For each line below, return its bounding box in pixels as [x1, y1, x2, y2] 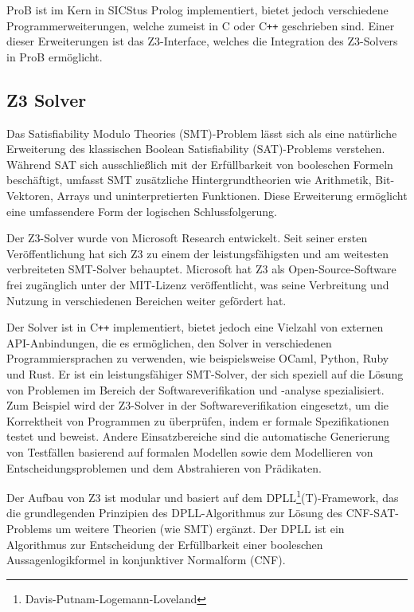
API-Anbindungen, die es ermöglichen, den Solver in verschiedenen [6, 334, 332, 351]
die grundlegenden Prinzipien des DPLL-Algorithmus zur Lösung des [6, 504, 343, 521]
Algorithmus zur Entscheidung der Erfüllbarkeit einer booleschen [6, 535, 323, 552]
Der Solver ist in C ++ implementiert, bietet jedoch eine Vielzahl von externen [6, 319, 384, 335]
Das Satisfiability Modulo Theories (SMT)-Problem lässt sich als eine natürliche [6, 124, 397, 141]
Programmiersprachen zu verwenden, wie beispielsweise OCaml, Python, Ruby [6, 350, 389, 367]
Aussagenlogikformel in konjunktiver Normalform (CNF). [6, 551, 286, 568]
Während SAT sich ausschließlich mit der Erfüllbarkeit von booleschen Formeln [6, 155, 393, 172]
